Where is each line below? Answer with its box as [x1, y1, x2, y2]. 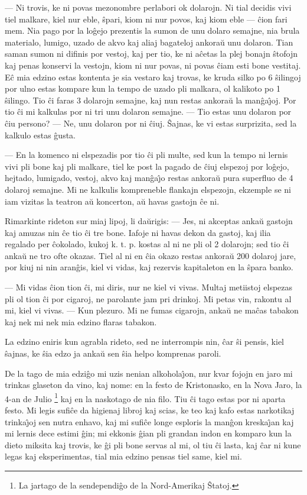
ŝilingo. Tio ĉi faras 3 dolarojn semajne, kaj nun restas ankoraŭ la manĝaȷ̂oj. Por [5, 93, 296, 106]
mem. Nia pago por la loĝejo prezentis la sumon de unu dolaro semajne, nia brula [5, 24, 300, 37]
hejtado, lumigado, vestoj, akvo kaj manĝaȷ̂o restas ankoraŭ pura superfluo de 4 [5, 172, 293, 184]
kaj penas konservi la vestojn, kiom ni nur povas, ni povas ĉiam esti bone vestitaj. [5, 59, 301, 71]
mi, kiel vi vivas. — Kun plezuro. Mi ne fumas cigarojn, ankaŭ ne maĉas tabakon [5, 304, 299, 316]
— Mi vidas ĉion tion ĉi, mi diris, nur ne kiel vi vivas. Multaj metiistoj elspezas [5, 281, 293, 293]
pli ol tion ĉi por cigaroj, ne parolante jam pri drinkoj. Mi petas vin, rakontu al [5, 292, 292, 305]
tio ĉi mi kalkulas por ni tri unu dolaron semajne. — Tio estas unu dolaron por [5, 105, 292, 118]
